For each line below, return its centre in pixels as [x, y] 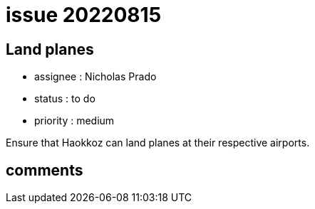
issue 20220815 [84, 15]
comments [45, 170]
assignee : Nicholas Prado [95, 77]
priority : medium [74, 121]
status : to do [65, 99]
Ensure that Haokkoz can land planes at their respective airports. [158, 143]
